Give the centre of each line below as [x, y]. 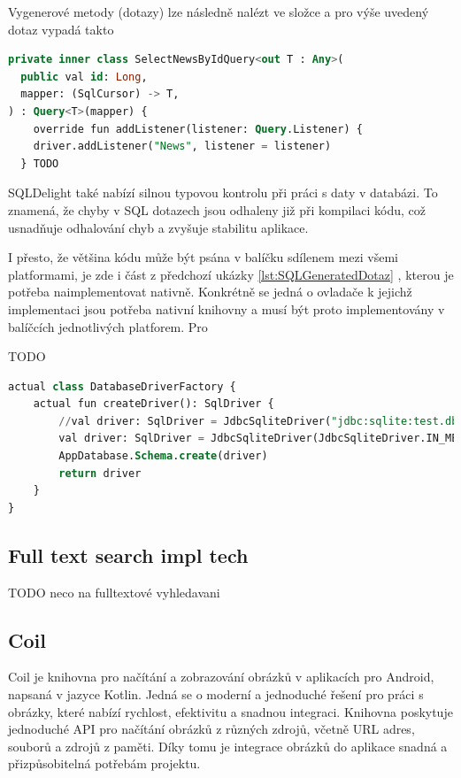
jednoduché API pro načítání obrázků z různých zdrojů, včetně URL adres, [211, 729]
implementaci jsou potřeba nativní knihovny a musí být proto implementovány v [227, 308]
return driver [100, 473]
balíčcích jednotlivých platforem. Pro [108, 326]
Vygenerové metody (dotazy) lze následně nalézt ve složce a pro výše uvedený [219, 12]
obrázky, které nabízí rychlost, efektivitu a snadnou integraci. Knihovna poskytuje [230, 711]
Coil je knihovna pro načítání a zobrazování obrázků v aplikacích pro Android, [221, 677]
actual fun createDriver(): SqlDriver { [154, 404]
